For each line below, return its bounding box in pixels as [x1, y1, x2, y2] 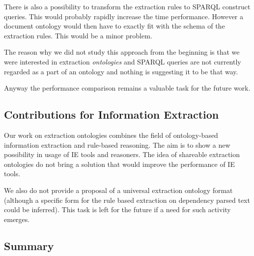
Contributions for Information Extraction [4, 107, 219, 122]
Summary [4, 238, 54, 253]
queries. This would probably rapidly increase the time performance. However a [4, 11, 244, 21]
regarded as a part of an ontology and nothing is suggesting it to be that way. [4, 66, 238, 76]
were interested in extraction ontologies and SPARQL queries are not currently [4, 56, 241, 66]
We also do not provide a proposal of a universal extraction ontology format [4, 185, 233, 195]
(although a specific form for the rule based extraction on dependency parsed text [4, 194, 250, 205]
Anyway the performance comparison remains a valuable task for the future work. [4, 83, 251, 93]
